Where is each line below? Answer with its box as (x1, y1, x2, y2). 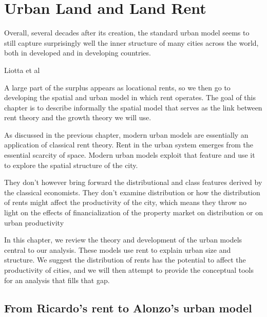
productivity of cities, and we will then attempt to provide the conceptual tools (4, 265, 254, 275)
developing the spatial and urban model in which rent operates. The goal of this (4, 92, 256, 103)
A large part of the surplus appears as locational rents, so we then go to (4, 82, 231, 92)
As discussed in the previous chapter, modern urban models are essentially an (4, 129, 249, 140)
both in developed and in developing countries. (4, 47, 151, 58)
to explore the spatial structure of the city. (4, 159, 138, 170)
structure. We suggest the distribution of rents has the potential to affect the (4, 254, 246, 265)
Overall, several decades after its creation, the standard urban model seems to (4, 27, 250, 38)
